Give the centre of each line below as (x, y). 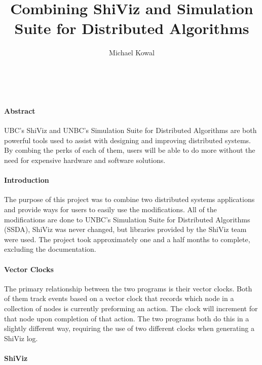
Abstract (20, 111)
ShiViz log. (21, 338)
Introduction (27, 180)
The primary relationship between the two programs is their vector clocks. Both (128, 288)
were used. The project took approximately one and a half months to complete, (127, 239)
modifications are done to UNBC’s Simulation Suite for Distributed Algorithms (127, 219)
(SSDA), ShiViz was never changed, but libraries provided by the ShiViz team (125, 229)
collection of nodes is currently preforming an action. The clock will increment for (131, 308)
